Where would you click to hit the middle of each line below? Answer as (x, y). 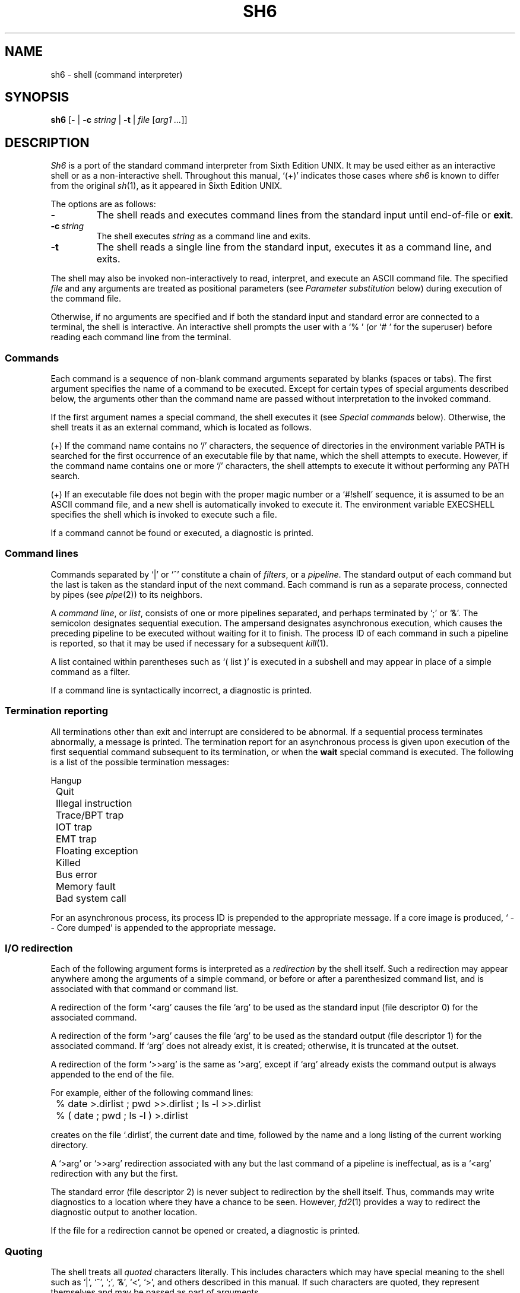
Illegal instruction (94, 803)
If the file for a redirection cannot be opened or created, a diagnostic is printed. (205, 1231)
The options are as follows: (103, 204)
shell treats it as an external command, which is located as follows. (181, 427)
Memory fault (86, 886)
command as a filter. (91, 671)
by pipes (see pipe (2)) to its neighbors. (126, 594)
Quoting (24, 1251)
